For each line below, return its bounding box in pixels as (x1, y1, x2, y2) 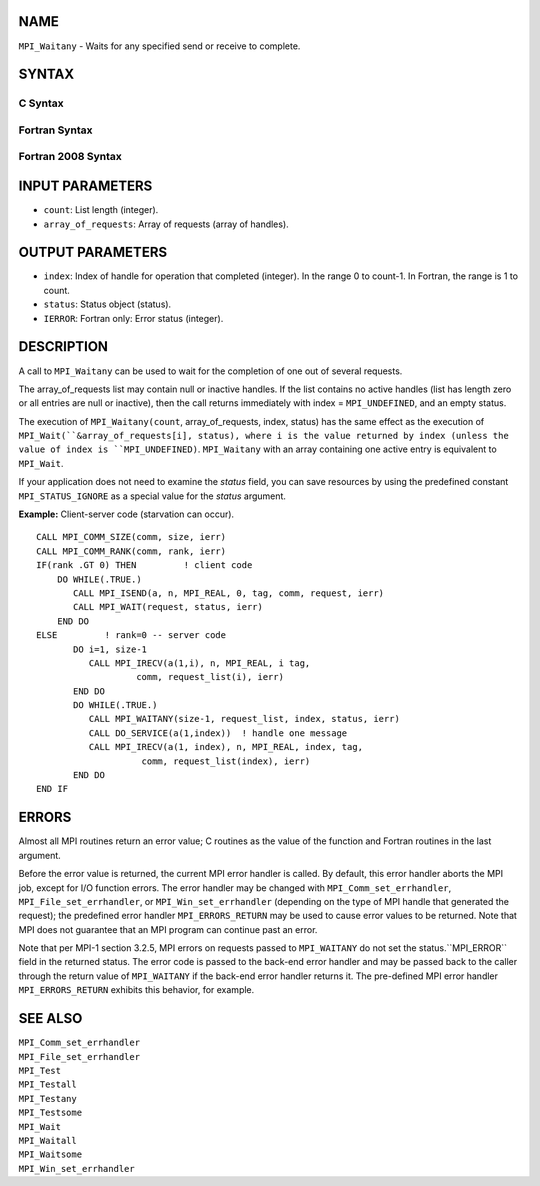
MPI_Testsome (18, 1107, 83, 1119)
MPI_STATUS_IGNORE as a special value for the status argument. (18, 490, 287, 502)
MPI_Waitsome (18, 1149, 83, 1160)
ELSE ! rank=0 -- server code (36, 630, 227, 641)
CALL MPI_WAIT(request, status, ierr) (73, 601, 264, 613)
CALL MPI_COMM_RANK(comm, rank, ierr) (36, 545, 227, 557)
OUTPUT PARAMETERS (18, 244, 168, 261)
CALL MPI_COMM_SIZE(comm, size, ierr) (36, 531, 227, 543)
